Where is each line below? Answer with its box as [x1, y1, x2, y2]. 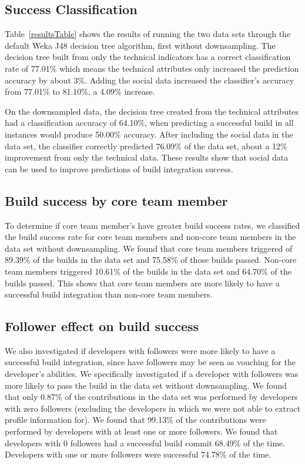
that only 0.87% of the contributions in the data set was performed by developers [5, 390, 298, 403]
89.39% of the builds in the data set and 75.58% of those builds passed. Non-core [5, 253, 297, 266]
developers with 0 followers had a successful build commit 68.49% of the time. [5, 436, 286, 449]
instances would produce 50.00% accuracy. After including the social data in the [5, 128, 293, 140]
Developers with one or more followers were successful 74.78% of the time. [5, 448, 272, 460]
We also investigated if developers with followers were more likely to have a [5, 344, 276, 356]
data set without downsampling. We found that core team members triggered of [5, 242, 293, 254]
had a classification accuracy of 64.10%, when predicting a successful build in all [5, 116, 294, 129]
